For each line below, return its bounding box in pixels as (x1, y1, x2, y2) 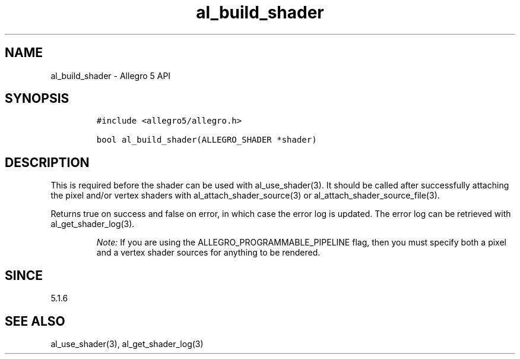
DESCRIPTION (5, 155, 90, 170)
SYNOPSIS (5, 91, 69, 106)
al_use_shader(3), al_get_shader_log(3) (50, 338, 204, 349)
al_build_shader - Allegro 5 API (50, 70, 171, 81)
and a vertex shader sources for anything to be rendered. (96, 247, 321, 258)
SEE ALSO (5, 313, 65, 329)
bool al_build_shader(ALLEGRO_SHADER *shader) (96, 135, 317, 145)
